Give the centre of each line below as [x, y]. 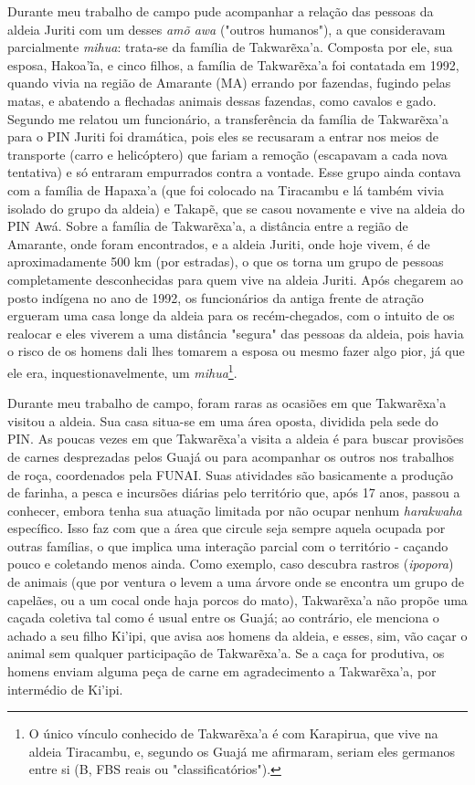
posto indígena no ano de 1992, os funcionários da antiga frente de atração [216, 297]
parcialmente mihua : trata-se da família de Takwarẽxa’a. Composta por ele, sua [230, 47]
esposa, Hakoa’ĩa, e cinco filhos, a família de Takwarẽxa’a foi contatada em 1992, [233, 64]
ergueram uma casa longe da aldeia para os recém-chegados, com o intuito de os [231, 315]
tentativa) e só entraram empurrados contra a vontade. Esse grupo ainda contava [234, 172]
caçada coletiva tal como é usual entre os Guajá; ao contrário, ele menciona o [223, 618]
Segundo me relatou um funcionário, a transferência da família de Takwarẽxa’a [228, 118]
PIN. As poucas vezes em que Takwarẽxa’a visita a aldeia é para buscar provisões [236, 439]
